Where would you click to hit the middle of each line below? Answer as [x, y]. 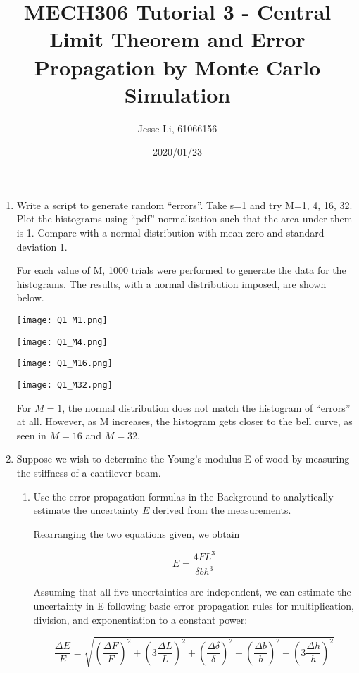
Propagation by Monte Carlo [177, 67]
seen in [31, 435]
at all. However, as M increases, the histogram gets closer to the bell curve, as [184, 421]
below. [30, 297]
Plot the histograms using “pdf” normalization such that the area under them [184, 219]
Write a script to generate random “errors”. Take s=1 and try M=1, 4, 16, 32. [184, 205]
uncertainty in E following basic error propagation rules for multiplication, [194, 605]
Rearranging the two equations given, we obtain [137, 533]
